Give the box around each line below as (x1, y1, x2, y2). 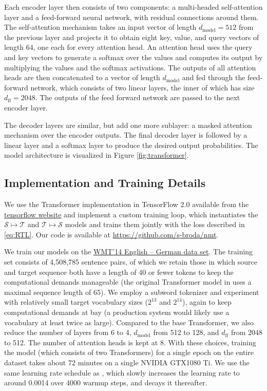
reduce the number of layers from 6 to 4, (4, 327, 131, 338)
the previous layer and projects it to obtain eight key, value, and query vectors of (4, 31, 259, 42)
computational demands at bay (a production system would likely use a (4, 307, 230, 318)
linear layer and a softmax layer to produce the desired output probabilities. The (4, 139, 258, 150)
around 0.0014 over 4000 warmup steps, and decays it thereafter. (4, 377, 207, 388)
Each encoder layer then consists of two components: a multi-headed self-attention (4, 2, 263, 12)
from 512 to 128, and (153, 327, 219, 338)
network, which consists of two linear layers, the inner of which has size (30, 82, 255, 92)
